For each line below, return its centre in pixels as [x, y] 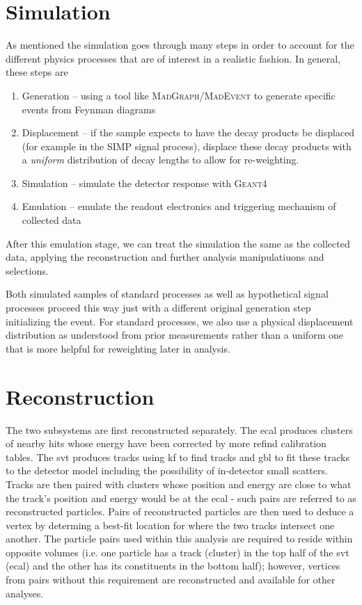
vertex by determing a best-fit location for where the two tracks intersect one [170, 525]
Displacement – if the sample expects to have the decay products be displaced [188, 132]
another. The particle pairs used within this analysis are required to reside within [179, 539]
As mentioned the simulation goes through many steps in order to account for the [180, 45]
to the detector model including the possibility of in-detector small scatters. [167, 470]
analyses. [25, 593]
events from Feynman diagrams [89, 109]
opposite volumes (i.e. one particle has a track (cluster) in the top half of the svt [178, 552]
